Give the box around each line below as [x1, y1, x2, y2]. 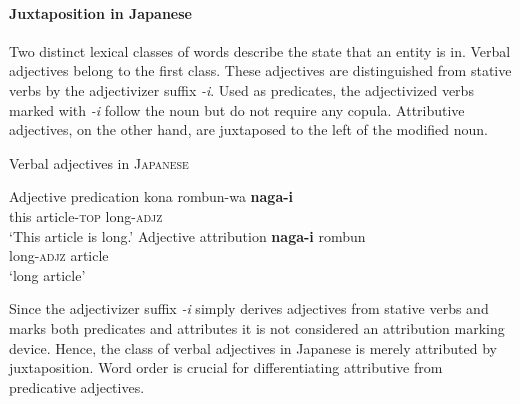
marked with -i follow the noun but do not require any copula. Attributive [9, 99, 465, 120]
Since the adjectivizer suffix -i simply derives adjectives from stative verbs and [9, 298, 489, 319]
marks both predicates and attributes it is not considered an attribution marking [9, 317, 505, 338]
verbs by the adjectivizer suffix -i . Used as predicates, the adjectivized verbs [9, 79, 474, 100]
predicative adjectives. [9, 376, 145, 397]
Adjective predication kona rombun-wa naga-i [9, 186, 294, 207]
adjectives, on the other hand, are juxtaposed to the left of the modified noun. [9, 119, 488, 140]
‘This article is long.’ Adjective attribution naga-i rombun [9, 225, 366, 246]
